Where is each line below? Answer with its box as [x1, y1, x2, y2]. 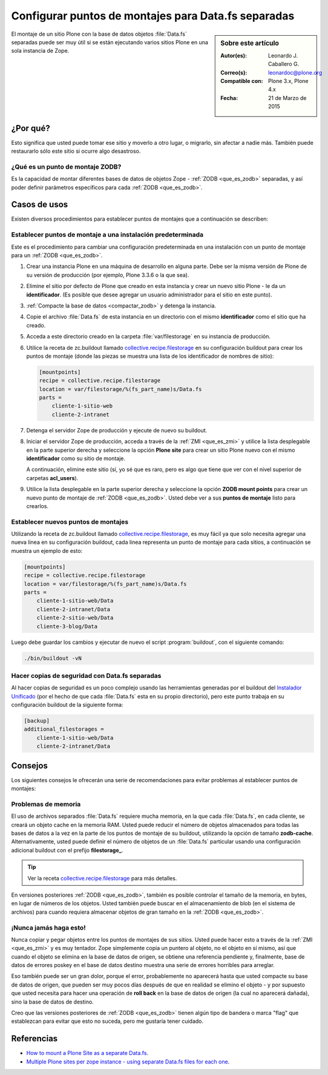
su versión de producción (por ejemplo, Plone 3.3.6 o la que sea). [26, 271, 190, 278]
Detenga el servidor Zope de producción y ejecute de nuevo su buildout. [26, 426, 208, 434]
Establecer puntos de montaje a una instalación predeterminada [11, 230, 204, 239]
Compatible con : [220, 77, 263, 84]
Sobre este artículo [220, 39, 280, 47]
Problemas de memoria [11, 800, 81, 808]
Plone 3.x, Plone [268, 77, 309, 84]
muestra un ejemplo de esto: [11, 547, 83, 554]
